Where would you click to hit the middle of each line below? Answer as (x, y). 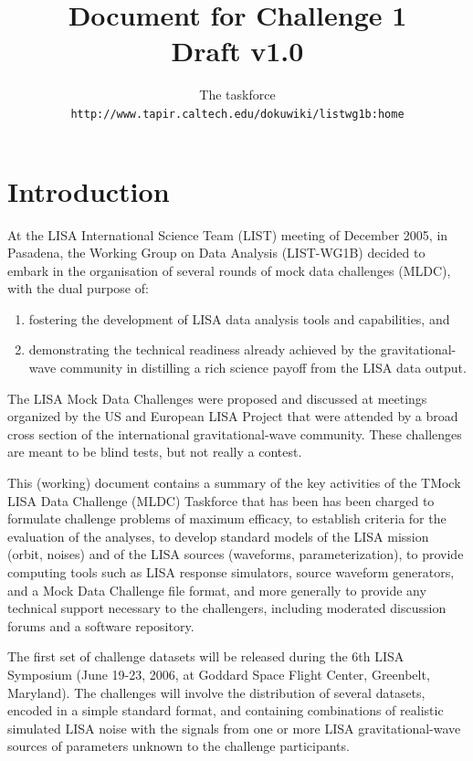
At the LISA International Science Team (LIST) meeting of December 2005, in (228, 234)
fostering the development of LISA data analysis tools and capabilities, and (239, 318)
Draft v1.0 (237, 51)
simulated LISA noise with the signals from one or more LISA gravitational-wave (234, 728)
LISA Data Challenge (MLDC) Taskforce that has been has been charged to (221, 500)
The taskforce (237, 95)
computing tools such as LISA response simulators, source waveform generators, (231, 572)
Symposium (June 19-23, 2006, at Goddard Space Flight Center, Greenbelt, (219, 674)
